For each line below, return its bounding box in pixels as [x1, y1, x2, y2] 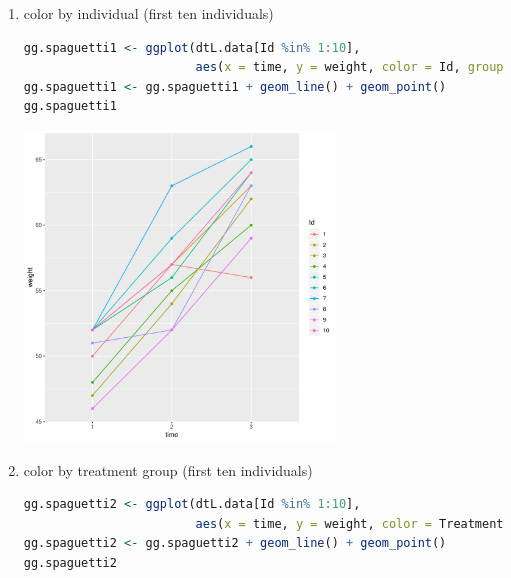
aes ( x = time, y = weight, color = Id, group [195, 60, 504, 75]
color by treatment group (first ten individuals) [23, 459, 313, 480]
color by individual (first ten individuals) [23, 3, 274, 23]
